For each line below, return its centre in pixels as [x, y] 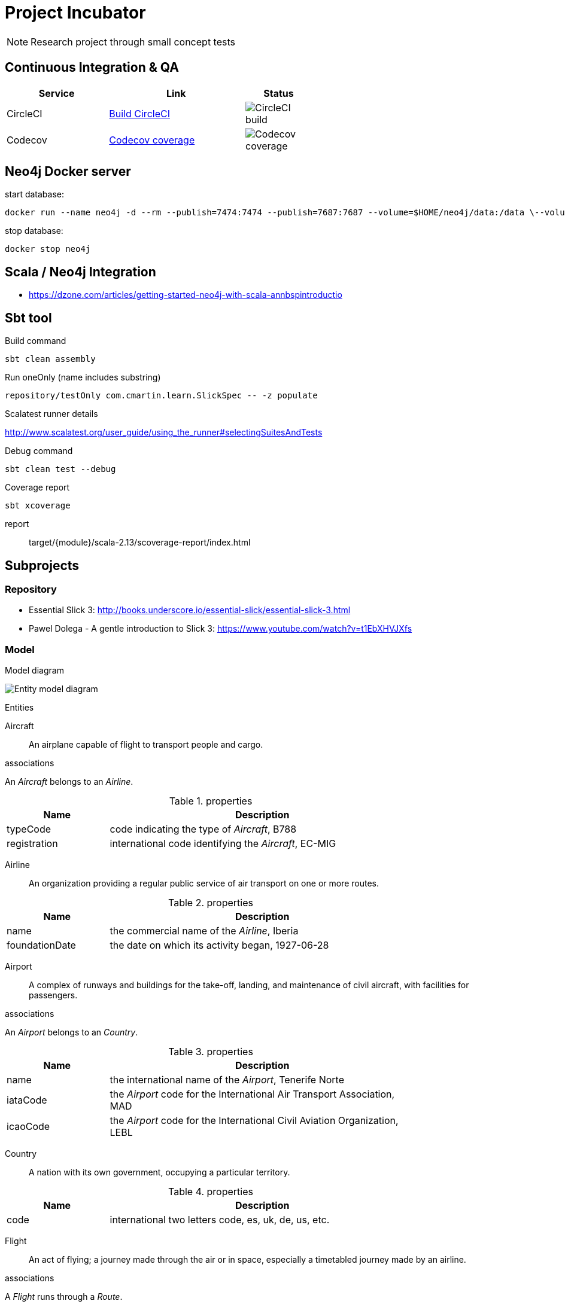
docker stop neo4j [48, 249]
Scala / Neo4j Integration [81, 272]
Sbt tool [28, 318]
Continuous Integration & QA [92, 68]
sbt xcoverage [38, 506]
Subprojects [42, 565]
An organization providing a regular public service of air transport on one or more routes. [204, 883]
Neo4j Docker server [68, 172]
